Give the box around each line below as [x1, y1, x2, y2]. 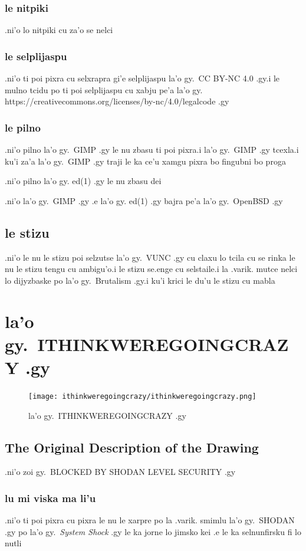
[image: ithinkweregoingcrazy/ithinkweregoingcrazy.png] [28, 392, 256, 401]
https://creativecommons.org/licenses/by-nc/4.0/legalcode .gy [5, 95, 229, 107]
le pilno [5, 120, 41, 135]
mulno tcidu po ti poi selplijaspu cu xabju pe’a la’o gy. [5, 83, 203, 96]
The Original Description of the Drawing [5, 438, 259, 456]
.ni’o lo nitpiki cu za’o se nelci [5, 24, 113, 36]
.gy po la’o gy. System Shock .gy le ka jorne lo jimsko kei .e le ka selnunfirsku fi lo [5, 525, 302, 537]
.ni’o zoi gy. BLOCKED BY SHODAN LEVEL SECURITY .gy [5, 465, 236, 478]
